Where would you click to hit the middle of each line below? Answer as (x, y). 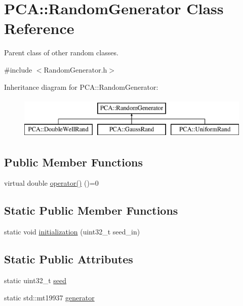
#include (18, 69)
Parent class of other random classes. (61, 53)
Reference (39, 28)
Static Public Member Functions (91, 210)
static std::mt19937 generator (49, 297)
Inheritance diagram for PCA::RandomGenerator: (81, 87)
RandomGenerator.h (75, 69)
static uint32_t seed (35, 280)
